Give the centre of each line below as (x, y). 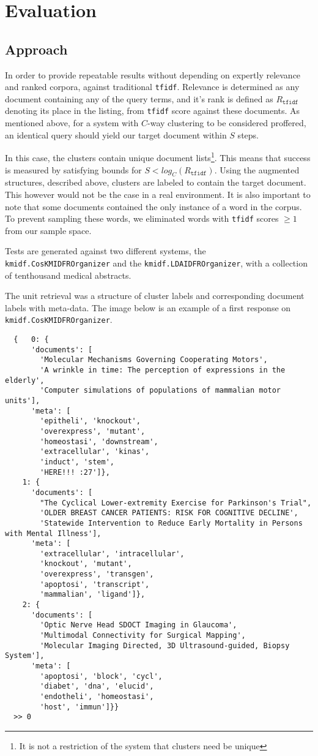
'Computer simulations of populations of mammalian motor (161, 391)
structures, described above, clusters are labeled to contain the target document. (156, 182)
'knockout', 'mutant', (86, 564)
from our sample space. (48, 230)
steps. (248, 134)
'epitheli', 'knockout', (90, 421)
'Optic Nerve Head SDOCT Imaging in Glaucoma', (139, 625)
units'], (23, 400)
